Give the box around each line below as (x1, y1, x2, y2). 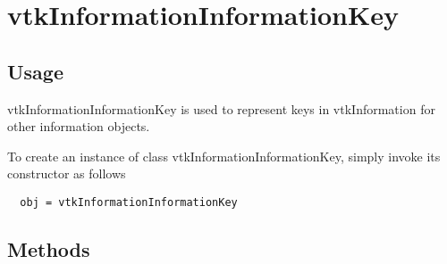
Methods (7, 235, 90, 262)
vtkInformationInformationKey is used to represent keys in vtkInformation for (7, 99, 435, 118)
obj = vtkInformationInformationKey (20, 195, 238, 209)
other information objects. (7, 117, 150, 136)
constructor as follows (7, 164, 126, 183)
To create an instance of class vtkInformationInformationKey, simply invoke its (7, 146, 441, 165)
